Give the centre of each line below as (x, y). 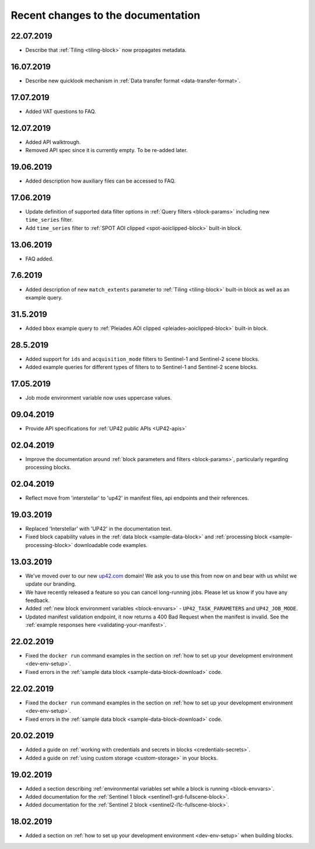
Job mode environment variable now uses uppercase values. (99, 398)
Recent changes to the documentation (106, 15)
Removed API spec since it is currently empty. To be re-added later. (106, 150)
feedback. (37, 600)
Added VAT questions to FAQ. (61, 111)
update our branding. (51, 584)
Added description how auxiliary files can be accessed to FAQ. (101, 181)
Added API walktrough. (53, 142)
